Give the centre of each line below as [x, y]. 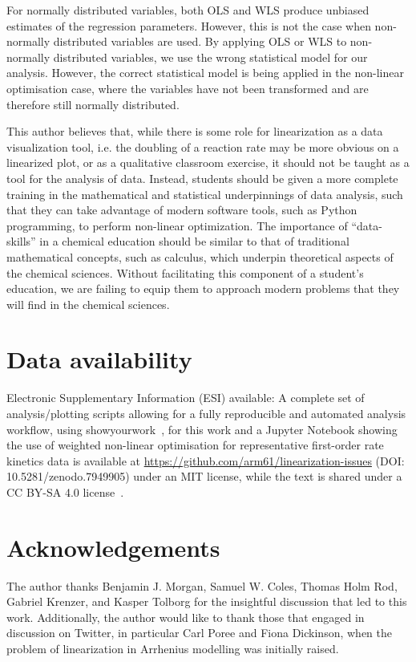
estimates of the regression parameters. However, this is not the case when [189, 25]
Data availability [99, 359]
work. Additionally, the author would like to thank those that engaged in [186, 617]
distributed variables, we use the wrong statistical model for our [210, 57]
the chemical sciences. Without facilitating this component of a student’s [185, 272]
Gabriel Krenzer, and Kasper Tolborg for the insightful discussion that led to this [207, 601]
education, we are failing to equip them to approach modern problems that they [203, 288]
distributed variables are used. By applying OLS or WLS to [200, 41]
